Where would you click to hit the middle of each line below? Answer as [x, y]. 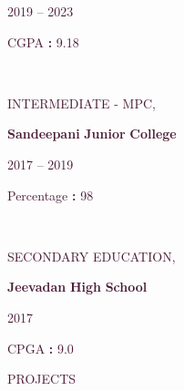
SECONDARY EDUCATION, [92, 256]
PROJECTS [42, 379]
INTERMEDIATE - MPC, [82, 103]
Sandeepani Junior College [92, 134]
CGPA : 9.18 [43, 41]
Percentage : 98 [51, 195]
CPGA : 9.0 [41, 348]
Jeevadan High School [77, 287]
